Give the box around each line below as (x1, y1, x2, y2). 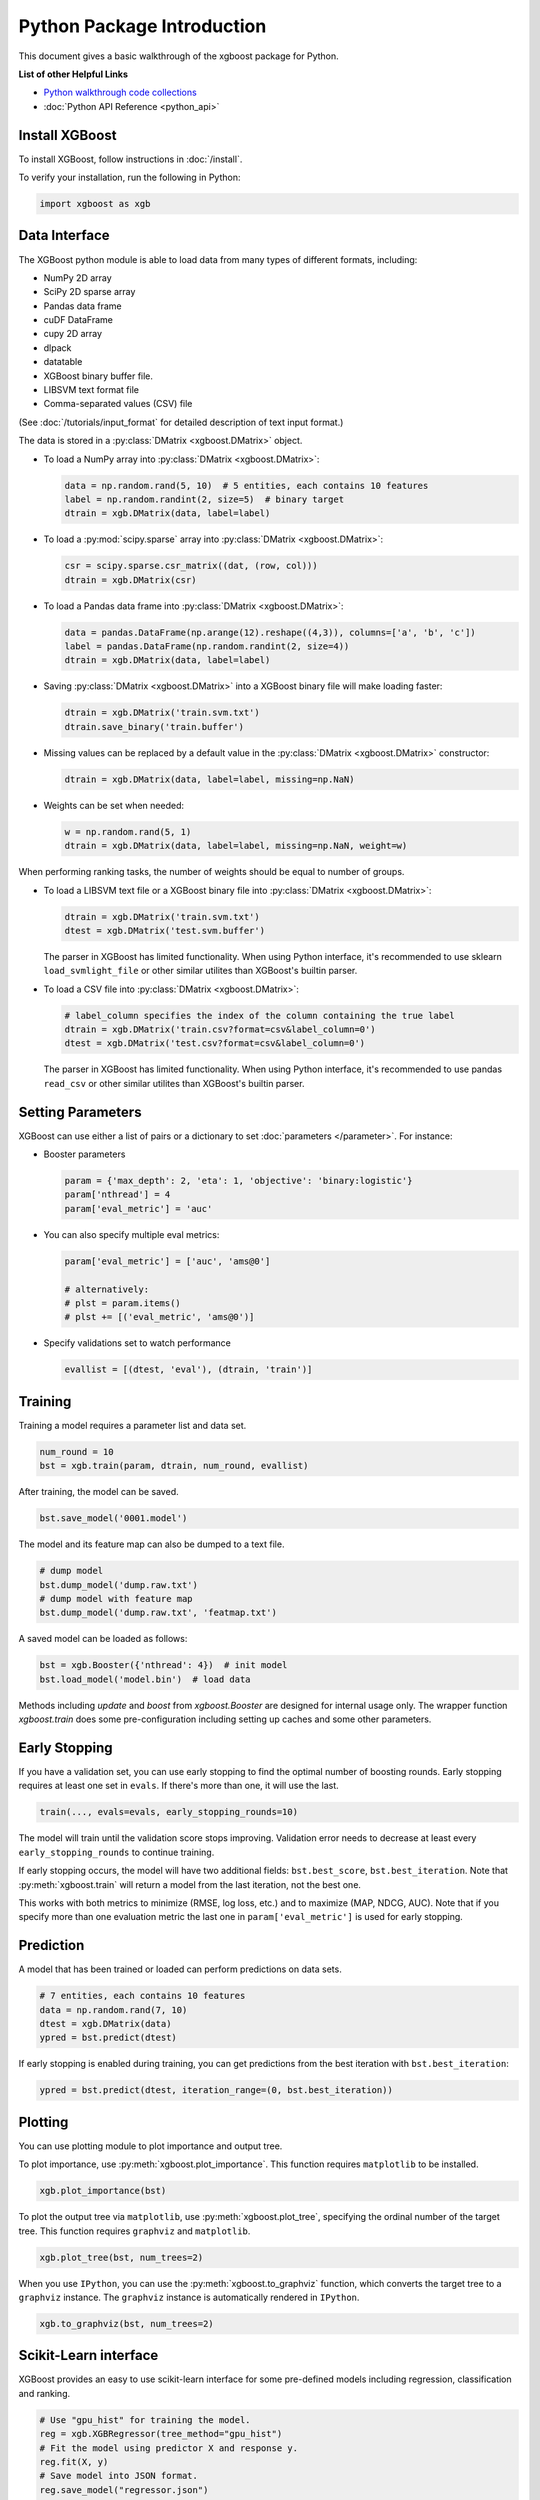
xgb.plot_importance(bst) (39, 2185, 167, 2197)
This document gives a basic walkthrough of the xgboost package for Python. (18, 50, 339, 62)
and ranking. (18, 2387, 71, 2399)
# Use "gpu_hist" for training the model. (39, 2414, 251, 2425)
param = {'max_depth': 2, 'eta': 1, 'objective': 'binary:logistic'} (64, 1175, 413, 1187)
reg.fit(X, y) (39, 2456, 109, 2467)
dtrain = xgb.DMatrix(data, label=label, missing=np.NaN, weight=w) (64, 840, 408, 852)
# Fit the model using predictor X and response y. (39, 2442, 299, 2454)
